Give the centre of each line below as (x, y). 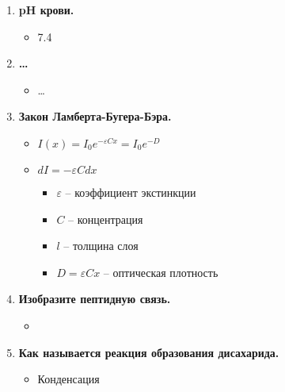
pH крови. (46, 10)
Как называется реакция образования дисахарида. (149, 352)
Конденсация (68, 379)
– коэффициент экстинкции (131, 192)
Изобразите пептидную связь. (95, 299)
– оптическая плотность (161, 272)
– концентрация (106, 219)
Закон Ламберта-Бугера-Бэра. (95, 116)
